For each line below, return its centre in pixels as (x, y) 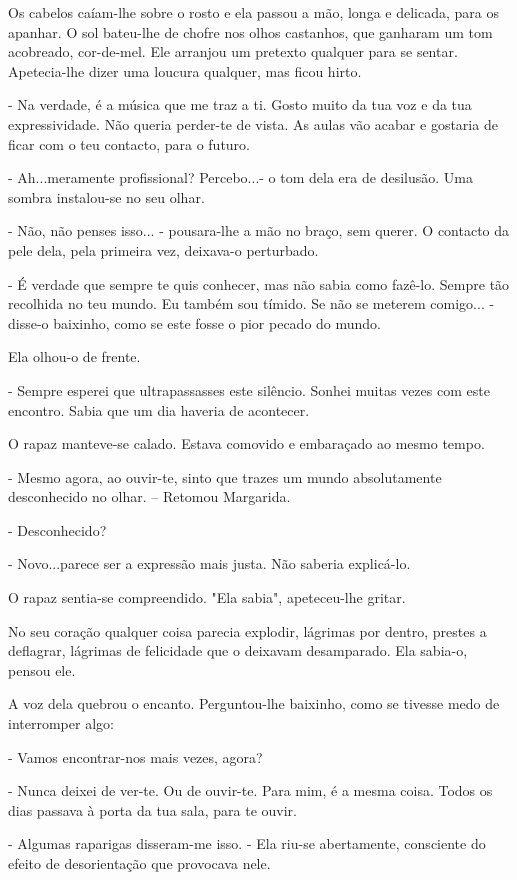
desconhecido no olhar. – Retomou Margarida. (149, 496)
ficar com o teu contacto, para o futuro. (129, 143)
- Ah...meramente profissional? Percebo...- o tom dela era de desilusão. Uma (240, 177)
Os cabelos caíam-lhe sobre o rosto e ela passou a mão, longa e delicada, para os (253, 12)
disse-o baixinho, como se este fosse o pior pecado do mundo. (195, 322)
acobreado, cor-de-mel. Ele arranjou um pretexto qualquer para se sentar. (233, 51)
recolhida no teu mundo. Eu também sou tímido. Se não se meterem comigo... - (251, 303)
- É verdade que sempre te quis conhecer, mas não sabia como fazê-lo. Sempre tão (259, 283)
